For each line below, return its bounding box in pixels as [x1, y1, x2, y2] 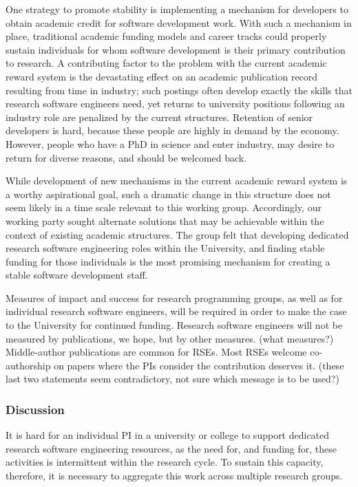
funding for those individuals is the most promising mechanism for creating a [6, 254, 330, 268]
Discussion [6, 400, 65, 418]
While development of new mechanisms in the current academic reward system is [6, 173, 348, 188]
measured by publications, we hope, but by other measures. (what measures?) [6, 331, 334, 345]
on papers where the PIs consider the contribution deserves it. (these [54, 358, 344, 372]
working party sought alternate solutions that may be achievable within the [6, 213, 324, 228]
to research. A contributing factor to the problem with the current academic [6, 56, 327, 70]
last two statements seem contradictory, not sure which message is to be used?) [6, 371, 339, 386]
